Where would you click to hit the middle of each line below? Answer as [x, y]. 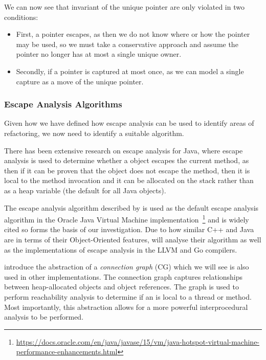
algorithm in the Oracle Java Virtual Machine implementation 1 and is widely [127, 219]
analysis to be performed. [44, 317]
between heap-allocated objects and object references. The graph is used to [121, 287]
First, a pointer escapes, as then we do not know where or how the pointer [133, 34]
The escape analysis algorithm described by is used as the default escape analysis [131, 207]
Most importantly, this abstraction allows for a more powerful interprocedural [126, 307]
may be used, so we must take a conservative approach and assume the [127, 44]
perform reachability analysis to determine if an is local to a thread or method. [128, 296]
